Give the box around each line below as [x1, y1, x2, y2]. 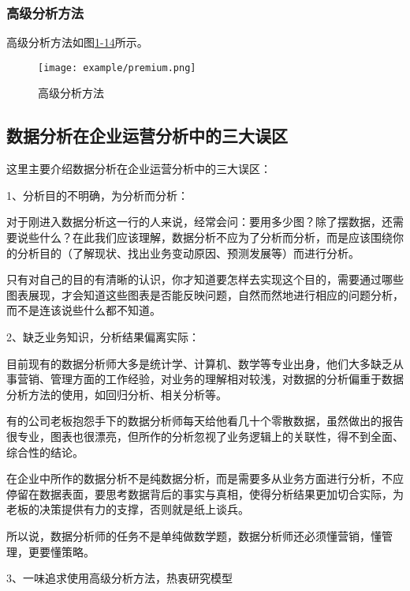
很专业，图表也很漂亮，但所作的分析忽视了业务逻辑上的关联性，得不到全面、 [6, 427, 404, 444]
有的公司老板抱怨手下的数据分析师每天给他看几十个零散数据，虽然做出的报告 [6, 412, 404, 429]
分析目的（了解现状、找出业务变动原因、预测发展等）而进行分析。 [17, 244, 360, 261]
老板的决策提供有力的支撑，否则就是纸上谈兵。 [6, 501, 249, 518]
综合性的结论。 [6, 443, 84, 460]
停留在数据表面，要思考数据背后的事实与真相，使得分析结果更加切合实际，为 [6, 485, 404, 502]
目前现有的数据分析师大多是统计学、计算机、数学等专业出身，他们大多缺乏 [6, 355, 393, 371]
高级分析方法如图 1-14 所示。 [6, 34, 148, 51]
